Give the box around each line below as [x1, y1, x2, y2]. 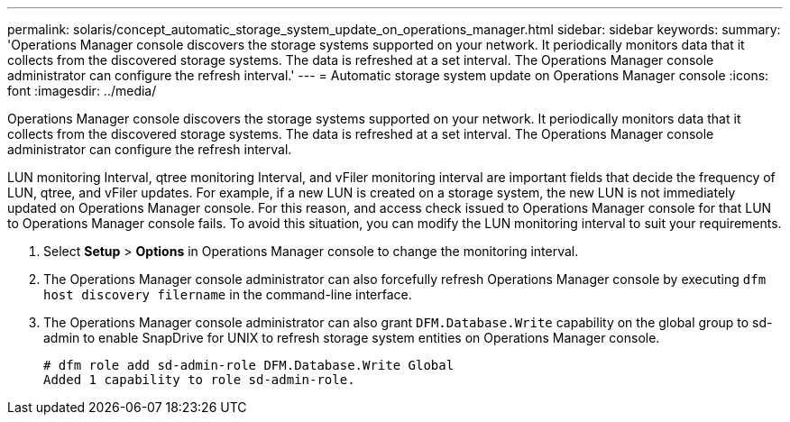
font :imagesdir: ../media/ [7, 83, 157, 98]
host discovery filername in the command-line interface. [43, 287, 412, 302]
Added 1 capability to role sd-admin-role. [43, 372, 355, 387]
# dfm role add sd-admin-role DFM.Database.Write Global [43, 358, 455, 372]
